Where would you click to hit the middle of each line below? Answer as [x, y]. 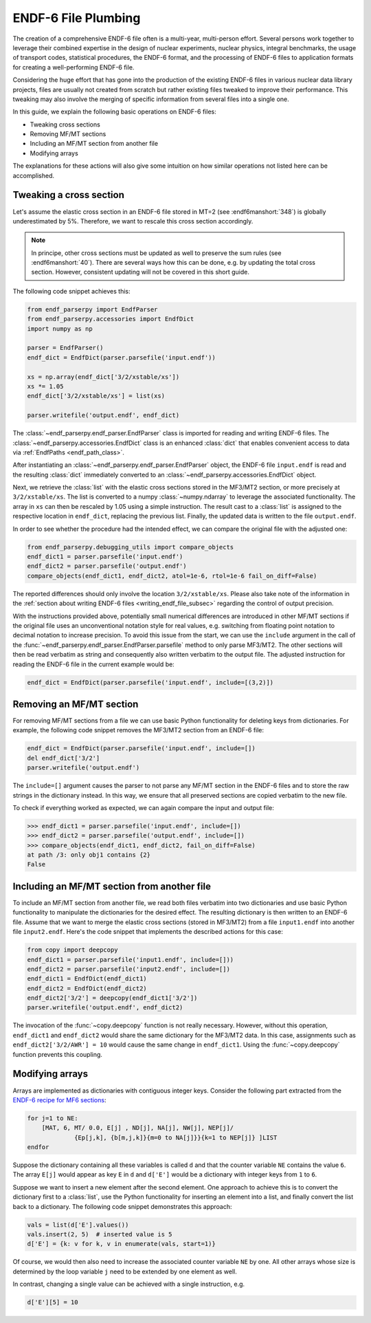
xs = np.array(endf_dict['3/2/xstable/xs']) [103, 377]
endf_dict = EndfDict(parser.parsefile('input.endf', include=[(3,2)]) [150, 682]
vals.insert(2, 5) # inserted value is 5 [100, 1235]
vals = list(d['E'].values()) [78, 1225]
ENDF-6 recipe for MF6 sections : [59, 1100]
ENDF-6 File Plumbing [77, 18]
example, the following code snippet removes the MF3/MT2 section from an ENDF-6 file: [138, 730]
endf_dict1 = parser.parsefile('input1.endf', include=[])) [131, 960]
